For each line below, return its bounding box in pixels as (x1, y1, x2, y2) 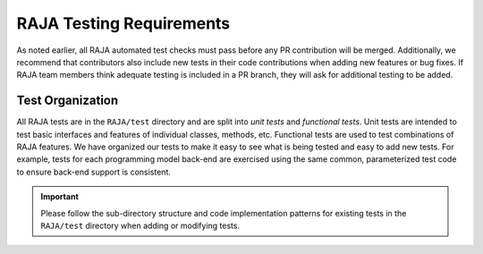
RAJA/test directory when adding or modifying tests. (40, 220, 241, 231)
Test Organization (16, 93, 119, 108)
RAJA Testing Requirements (16, 13, 231, 33)
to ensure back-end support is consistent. (16, 166, 172, 177)
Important (40, 191, 80, 202)
